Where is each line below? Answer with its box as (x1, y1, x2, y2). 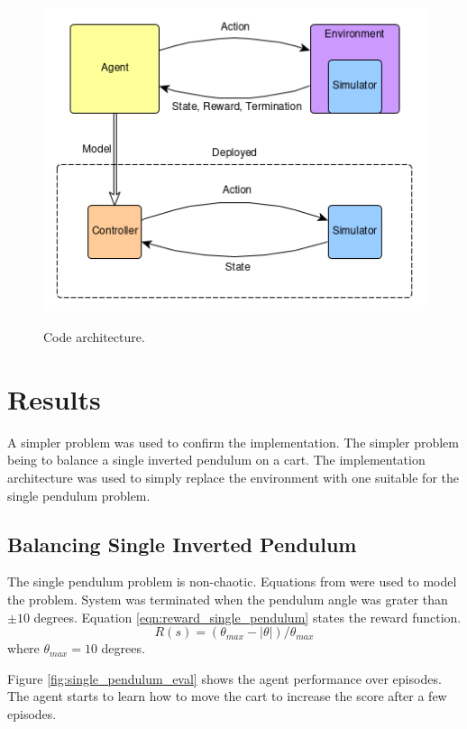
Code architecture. (43, 328, 145, 346)
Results (7, 380, 101, 417)
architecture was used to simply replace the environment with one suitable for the (7, 467, 459, 486)
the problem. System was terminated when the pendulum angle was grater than (7, 589, 448, 608)
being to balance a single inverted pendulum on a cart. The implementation (7, 450, 426, 469)
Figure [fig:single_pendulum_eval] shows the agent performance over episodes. (7, 669, 442, 687)
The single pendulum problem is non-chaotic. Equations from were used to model (7, 572, 457, 591)
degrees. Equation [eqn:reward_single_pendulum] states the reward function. (33, 607, 462, 626)
